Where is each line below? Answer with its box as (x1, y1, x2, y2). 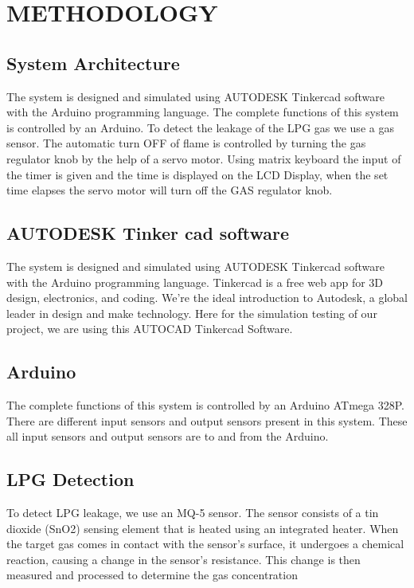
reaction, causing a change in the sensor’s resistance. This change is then (6, 551, 361, 567)
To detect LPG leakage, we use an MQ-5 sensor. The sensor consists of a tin (6, 504, 379, 521)
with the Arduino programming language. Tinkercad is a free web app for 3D (6, 273, 384, 290)
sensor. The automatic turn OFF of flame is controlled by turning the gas (6, 135, 366, 151)
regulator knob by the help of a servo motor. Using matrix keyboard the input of (6, 150, 401, 167)
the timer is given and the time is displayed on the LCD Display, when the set (6, 166, 389, 182)
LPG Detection (6, 467, 135, 492)
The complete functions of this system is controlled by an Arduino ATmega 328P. (6, 397, 404, 414)
